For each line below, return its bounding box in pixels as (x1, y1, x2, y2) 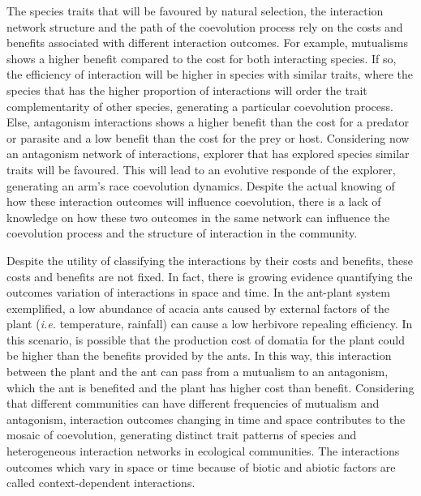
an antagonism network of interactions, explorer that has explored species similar (6, 145, 410, 162)
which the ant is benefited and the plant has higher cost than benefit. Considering (6, 378, 415, 396)
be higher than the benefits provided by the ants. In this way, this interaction (6, 347, 392, 364)
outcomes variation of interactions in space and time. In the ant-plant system (6, 284, 390, 301)
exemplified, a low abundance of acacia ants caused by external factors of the (6, 299, 390, 316)
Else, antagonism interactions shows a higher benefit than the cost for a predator (6, 113, 409, 130)
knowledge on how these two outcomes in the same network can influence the (6, 208, 390, 225)
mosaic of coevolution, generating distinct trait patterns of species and (6, 426, 357, 443)
